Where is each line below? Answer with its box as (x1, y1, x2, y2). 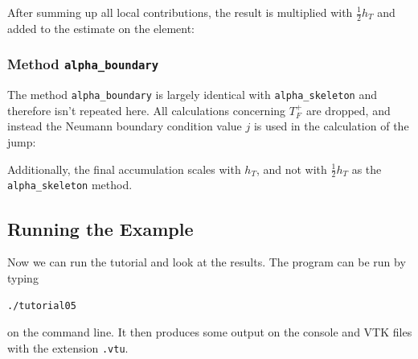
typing (7, 269, 39, 286)
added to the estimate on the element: (7, 19, 195, 36)
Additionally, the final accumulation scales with (7, 160, 241, 177)
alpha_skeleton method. (7, 176, 133, 193)
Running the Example (7, 216, 194, 241)
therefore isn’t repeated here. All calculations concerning (7, 101, 286, 118)
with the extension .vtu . (7, 339, 129, 356)
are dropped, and (306, 101, 391, 118)
